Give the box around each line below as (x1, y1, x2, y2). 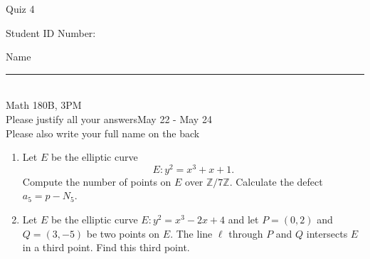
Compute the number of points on (22, 174, 171, 189)
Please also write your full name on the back (6, 125, 200, 140)
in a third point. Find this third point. (22, 240, 190, 255)
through (228, 226, 263, 240)
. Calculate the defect (229, 174, 323, 189)
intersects (306, 226, 348, 240)
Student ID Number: (6, 25, 96, 40)
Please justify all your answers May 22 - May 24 (6, 111, 212, 126)
